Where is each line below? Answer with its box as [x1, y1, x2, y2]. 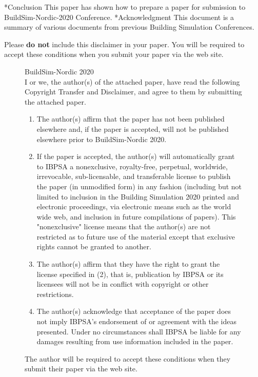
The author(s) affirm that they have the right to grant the [36, 259, 220, 269]
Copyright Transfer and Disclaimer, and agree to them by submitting [25, 86, 242, 97]
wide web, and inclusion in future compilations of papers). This [36, 211, 236, 222]
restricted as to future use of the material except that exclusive [36, 231, 235, 242]
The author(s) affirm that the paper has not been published [36, 113, 225, 124]
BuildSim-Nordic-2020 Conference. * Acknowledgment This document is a [4, 11, 234, 22]
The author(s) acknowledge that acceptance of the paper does [36, 306, 231, 316]
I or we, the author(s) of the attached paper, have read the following [25, 76, 240, 87]
